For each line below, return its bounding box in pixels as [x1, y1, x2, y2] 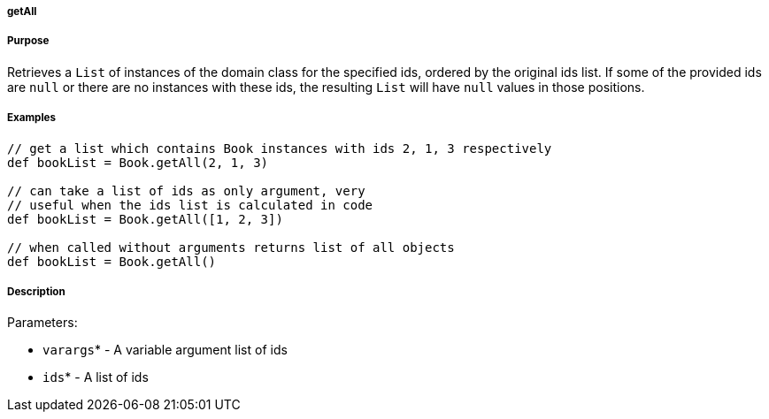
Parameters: [7, 315, 78, 331]
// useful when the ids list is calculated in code [7, 197, 373, 212]
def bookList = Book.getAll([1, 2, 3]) [7, 211, 283, 226]
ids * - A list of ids [42, 369, 149, 385]
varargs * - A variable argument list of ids [42, 342, 288, 358]
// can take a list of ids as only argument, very [7, 183, 365, 198]
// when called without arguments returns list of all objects [7, 240, 455, 255]
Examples [7, 111, 56, 125]
